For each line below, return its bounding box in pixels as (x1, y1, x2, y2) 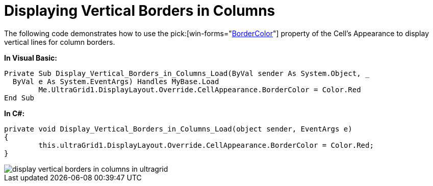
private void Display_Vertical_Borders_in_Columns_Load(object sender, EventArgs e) (4, 124, 352, 133)
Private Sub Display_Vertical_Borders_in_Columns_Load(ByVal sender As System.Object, (4, 69, 361, 77)
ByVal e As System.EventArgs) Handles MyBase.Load (12, 77, 219, 86)
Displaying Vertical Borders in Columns (4, 2, 275, 19)
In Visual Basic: (4, 53, 57, 62)
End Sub (4, 93, 35, 102)
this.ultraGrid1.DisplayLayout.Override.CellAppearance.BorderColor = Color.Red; (38, 141, 374, 149)
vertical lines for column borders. (4, 37, 115, 46)
